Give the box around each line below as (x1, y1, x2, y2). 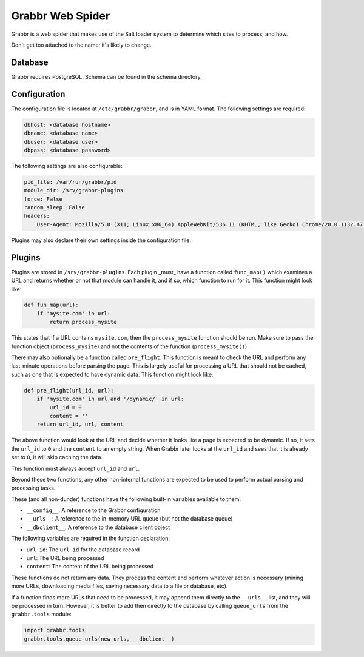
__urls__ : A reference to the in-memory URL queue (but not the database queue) (26, 515, 233, 522)
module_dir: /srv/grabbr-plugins (24, 187, 124, 194)
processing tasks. (11, 484, 56, 491)
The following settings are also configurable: (11, 162, 123, 169)
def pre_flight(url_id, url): (24, 387, 114, 394)
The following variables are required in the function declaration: (11, 534, 170, 542)
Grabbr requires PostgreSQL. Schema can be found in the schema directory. (11, 73, 203, 80)
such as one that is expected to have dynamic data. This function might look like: (11, 371, 214, 378)
